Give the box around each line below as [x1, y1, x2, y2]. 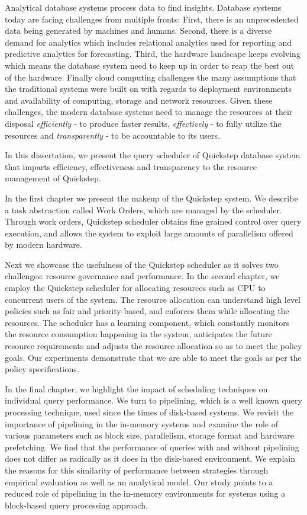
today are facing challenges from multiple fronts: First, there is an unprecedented [5, 12, 299, 25]
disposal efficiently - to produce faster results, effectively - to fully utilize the [5, 117, 282, 129]
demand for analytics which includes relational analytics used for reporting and [5, 36, 292, 48]
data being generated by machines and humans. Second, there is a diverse [5, 24, 272, 37]
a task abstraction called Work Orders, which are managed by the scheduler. [5, 203, 282, 216]
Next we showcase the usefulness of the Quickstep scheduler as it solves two [5, 258, 279, 270]
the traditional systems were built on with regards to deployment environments [5, 82, 292, 95]
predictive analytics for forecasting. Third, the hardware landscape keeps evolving [5, 47, 300, 60]
